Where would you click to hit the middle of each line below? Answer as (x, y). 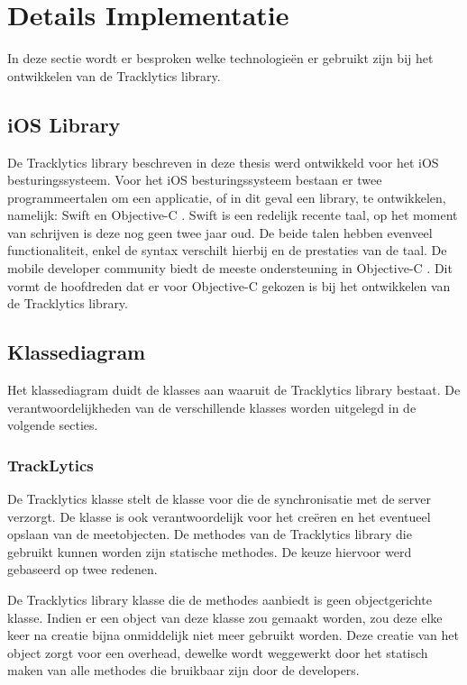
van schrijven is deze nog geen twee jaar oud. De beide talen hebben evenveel (220, 232)
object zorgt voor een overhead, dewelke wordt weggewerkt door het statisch (218, 652)
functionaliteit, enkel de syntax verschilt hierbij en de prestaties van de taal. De (227, 250)
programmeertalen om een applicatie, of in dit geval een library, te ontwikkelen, (227, 197)
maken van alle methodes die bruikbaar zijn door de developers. (183, 670)
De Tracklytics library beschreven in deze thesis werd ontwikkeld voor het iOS (223, 162)
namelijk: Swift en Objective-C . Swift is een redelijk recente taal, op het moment (233, 215)
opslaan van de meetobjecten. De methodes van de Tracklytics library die (210, 534)
